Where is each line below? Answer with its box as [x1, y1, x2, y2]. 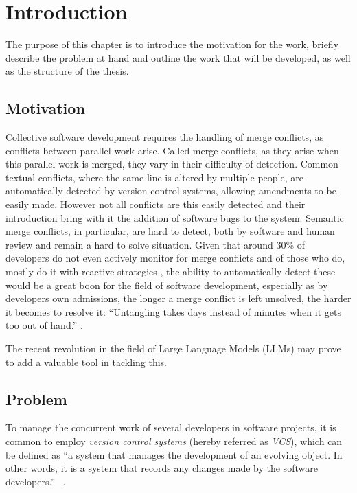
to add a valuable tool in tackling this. [5, 354, 167, 369]
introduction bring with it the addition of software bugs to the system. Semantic [5, 210, 344, 225]
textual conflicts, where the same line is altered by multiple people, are [5, 170, 303, 184]
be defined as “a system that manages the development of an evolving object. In [5, 447, 343, 461]
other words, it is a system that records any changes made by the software [5, 461, 318, 475]
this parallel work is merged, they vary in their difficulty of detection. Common [5, 157, 338, 171]
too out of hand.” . [5, 318, 83, 332]
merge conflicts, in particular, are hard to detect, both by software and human [5, 224, 335, 238]
